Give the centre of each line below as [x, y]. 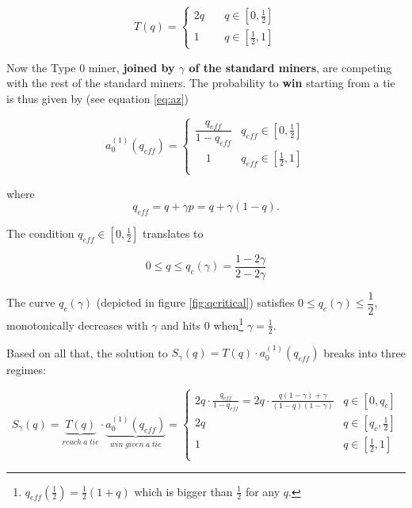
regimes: [26, 370]
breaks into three [364, 352]
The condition [40, 233]
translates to [173, 233]
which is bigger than [183, 491]
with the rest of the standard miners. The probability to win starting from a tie [201, 83]
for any [263, 491]
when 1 [229, 324]
